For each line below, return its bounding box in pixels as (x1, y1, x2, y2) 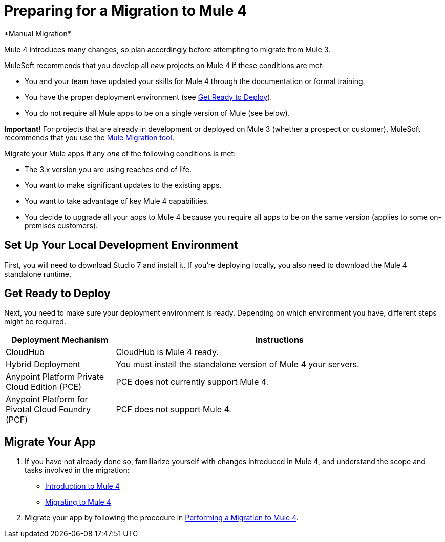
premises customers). (25, 221, 98, 230)
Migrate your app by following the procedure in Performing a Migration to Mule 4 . (25, 513, 299, 523)
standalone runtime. (4, 269, 72, 278)
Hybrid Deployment (6, 359, 81, 370)
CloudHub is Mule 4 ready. (116, 347, 219, 358)
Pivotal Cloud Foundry (6, 404, 91, 415)
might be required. (4, 317, 66, 326)
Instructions (255, 335, 304, 345)
